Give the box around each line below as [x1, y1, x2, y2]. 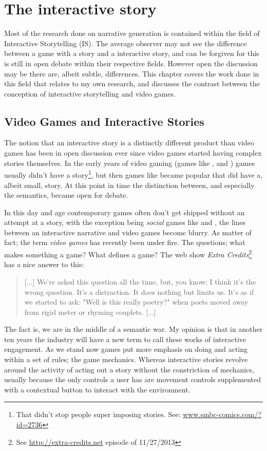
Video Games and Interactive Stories [4, 113, 204, 129]
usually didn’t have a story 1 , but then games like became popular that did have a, [4, 168, 263, 180]
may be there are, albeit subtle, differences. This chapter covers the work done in [4, 68, 259, 79]
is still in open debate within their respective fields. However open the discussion [4, 58, 258, 68]
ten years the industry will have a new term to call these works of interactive [4, 333, 246, 344]
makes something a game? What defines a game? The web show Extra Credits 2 [4, 248, 252, 259]
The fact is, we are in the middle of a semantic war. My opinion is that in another [4, 324, 263, 334]
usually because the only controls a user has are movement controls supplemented [4, 374, 261, 385]
